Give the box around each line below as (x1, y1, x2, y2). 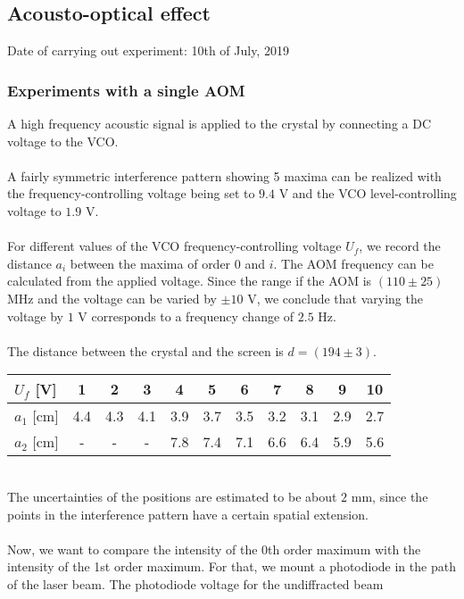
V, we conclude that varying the (247, 288, 423, 307)
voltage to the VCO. (7, 131, 119, 150)
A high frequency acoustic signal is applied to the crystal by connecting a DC (7, 114, 432, 133)
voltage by (7, 306, 63, 325)
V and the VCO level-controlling (278, 184, 457, 203)
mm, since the (351, 487, 428, 505)
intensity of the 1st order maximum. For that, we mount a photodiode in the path (7, 557, 456, 576)
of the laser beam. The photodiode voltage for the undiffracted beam (7, 574, 384, 593)
